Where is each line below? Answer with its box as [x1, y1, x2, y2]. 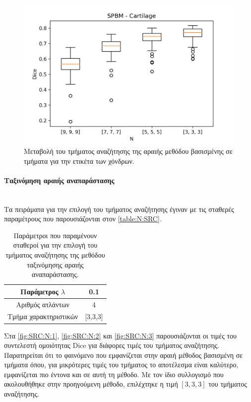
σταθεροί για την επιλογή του [13, 240, 98, 250]
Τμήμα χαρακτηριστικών [7, 311, 78, 322]
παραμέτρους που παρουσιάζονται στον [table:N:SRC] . [4, 213, 162, 224]
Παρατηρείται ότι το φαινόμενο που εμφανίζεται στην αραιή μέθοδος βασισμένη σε [4, 349, 243, 360]
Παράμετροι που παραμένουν [13, 230, 97, 240]
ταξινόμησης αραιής [27, 259, 84, 269]
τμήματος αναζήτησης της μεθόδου [5, 249, 105, 260]
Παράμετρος [20, 286, 59, 296]
